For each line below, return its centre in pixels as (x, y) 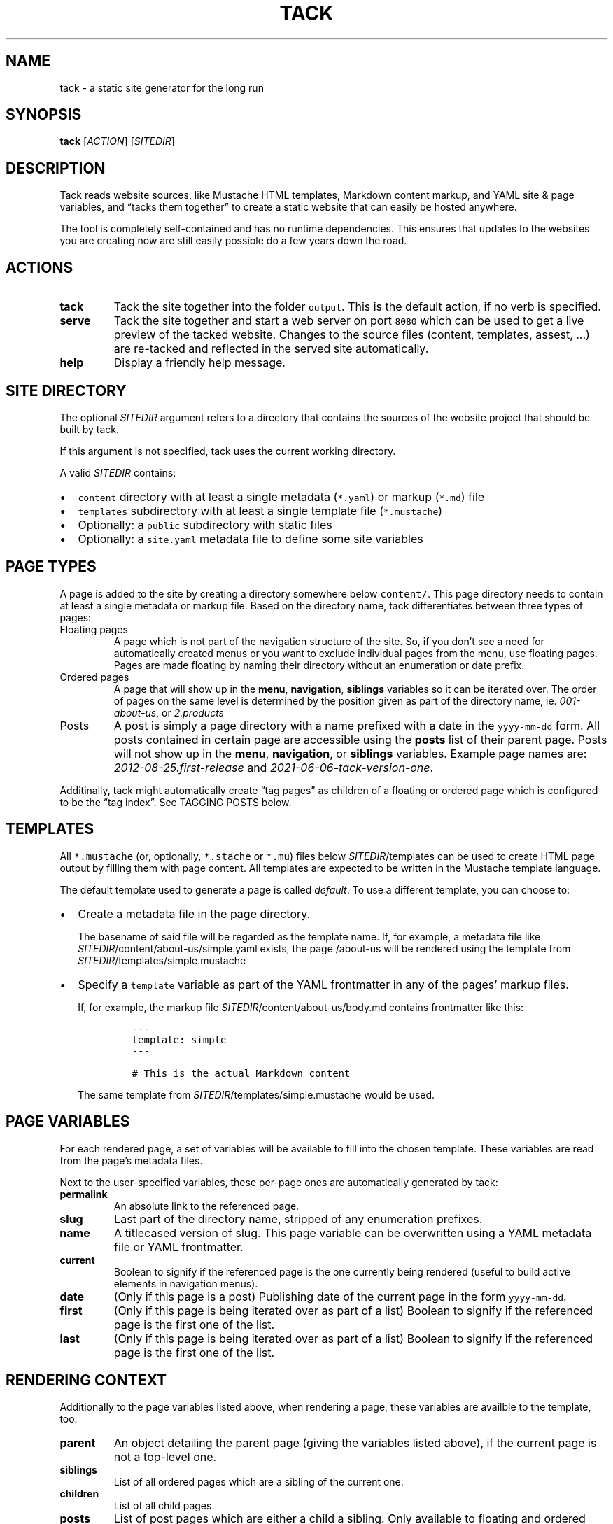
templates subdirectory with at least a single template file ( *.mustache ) (260, 510)
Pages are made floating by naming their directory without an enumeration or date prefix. (319, 665)
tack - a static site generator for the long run (162, 87)
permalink (84, 1194)
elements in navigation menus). (186, 1283)
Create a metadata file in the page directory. (194, 913)
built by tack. (90, 429)
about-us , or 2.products (169, 712)
